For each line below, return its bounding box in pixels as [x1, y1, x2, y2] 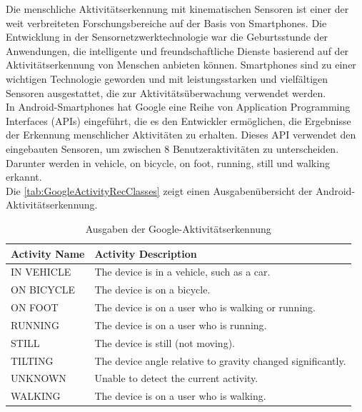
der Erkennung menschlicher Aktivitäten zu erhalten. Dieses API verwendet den [6, 127, 356, 142]
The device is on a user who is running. [94, 317, 267, 332]
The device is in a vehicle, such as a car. [94, 264, 271, 279]
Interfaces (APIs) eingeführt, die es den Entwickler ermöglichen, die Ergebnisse [6, 113, 351, 128]
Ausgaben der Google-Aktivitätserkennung [85, 221, 271, 236]
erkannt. [6, 169, 42, 184]
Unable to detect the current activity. [94, 371, 258, 386]
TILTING [11, 353, 54, 368]
